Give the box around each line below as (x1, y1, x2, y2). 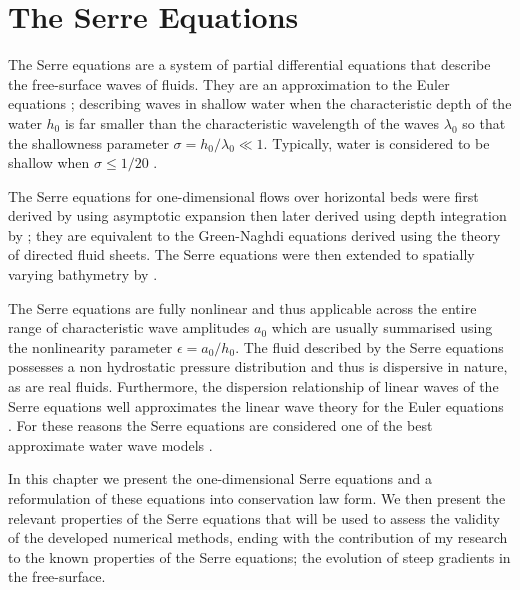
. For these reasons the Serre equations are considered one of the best (8, 415, 433, 436)
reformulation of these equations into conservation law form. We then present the (8, 488, 506, 508)
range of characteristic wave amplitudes (8, 317, 250, 338)
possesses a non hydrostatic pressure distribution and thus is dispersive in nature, (8, 356, 508, 377)
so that (462, 112, 506, 133)
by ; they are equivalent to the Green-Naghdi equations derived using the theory (8, 224, 501, 245)
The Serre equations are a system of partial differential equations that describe (8, 54, 491, 75)
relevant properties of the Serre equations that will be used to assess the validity (8, 507, 500, 528)
